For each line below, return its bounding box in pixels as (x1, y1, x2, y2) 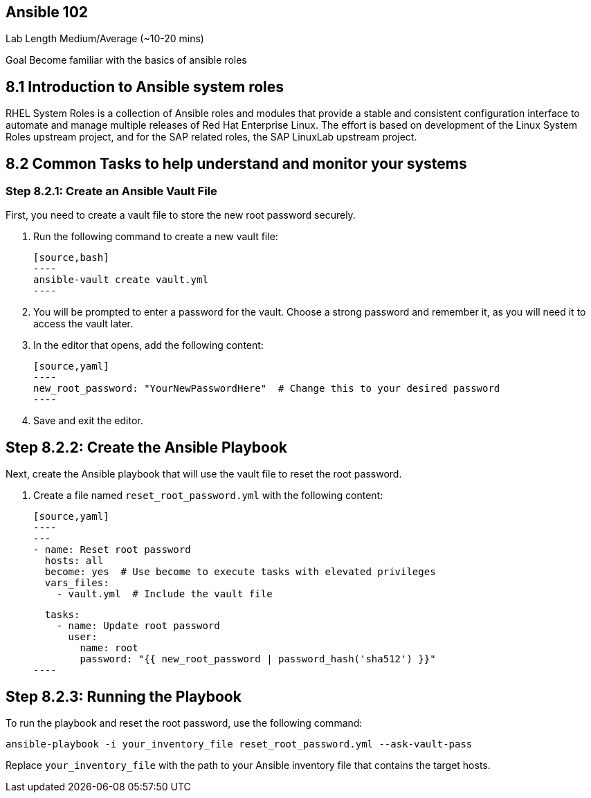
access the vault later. (33, 318, 134, 330)
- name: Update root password (56, 620, 220, 632)
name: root (80, 642, 138, 654)
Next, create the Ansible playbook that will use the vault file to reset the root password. (6, 468, 402, 480)
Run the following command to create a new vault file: (33, 230, 278, 243)
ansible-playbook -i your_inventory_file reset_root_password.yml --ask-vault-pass (6, 738, 473, 750)
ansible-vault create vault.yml (33, 274, 208, 286)
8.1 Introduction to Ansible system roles (6, 78, 284, 96)
